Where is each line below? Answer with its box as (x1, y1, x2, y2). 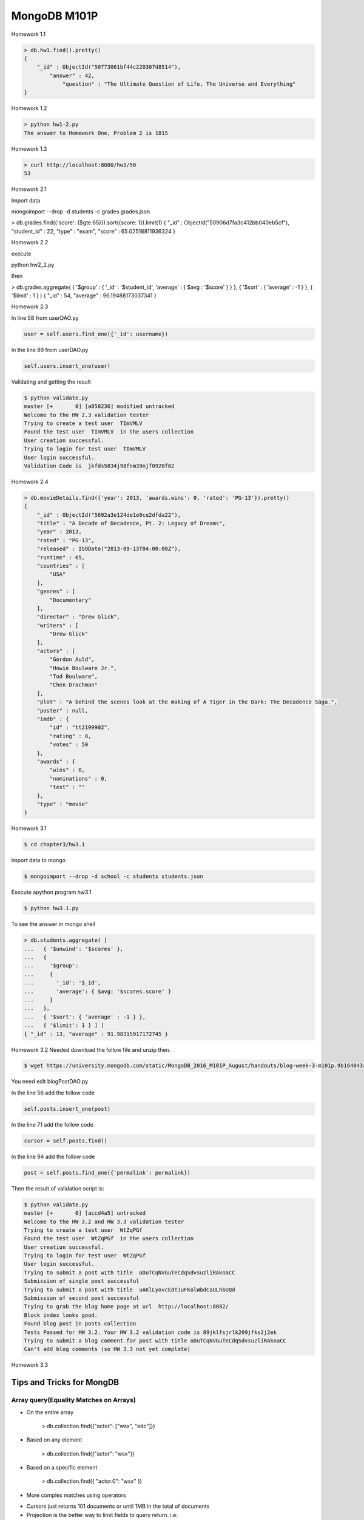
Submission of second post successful (24, 1295, 140, 1302)
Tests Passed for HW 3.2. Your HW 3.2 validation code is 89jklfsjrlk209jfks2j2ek (24, 1328, 277, 1336)
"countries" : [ (36, 562, 85, 570)
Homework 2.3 (11, 303, 49, 310)
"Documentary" (49, 596, 92, 603)
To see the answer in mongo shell (11, 921, 96, 928)
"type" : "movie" (36, 800, 89, 807)
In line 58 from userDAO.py (11, 314, 79, 322)
